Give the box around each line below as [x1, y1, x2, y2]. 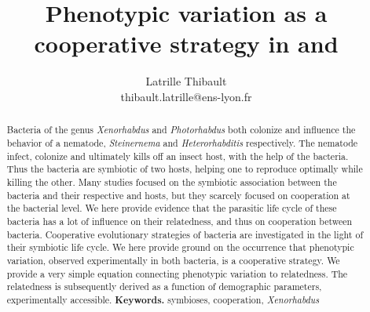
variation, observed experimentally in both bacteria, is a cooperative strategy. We [6, 253, 340, 267]
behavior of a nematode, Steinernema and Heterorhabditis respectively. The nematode [6, 136, 358, 149]
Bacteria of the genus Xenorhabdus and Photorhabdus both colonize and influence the [6, 123, 356, 136]
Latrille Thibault [145, 73, 227, 89]
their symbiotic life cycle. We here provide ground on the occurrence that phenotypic [6, 241, 354, 254]
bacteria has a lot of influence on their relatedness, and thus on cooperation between [6, 214, 353, 227]
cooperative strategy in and [34, 27, 339, 60]
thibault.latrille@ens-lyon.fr [120, 88, 252, 104]
